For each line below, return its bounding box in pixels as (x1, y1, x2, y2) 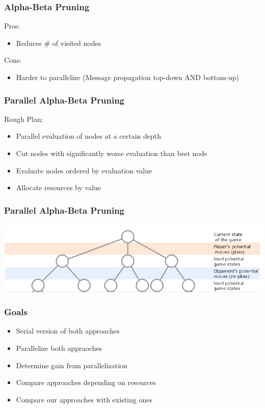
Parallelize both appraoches (16, 343, 102, 353)
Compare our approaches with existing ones (16, 394, 152, 404)
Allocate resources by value (16, 182, 101, 193)
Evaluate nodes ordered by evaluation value (16, 165, 152, 175)
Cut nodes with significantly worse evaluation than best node (16, 148, 207, 158)
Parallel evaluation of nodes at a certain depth (16, 131, 162, 141)
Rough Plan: (4, 113, 43, 124)
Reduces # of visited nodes (16, 37, 101, 48)
